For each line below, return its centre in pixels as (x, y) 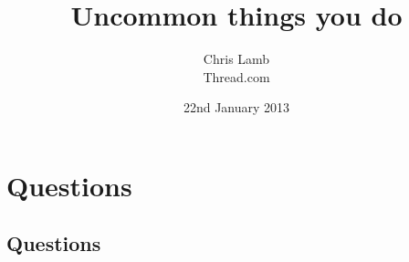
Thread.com (236, 76)
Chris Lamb (236, 59)
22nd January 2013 (236, 107)
